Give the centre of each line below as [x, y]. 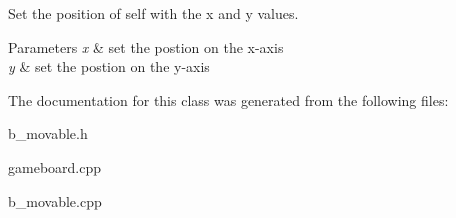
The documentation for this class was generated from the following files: [228, 99]
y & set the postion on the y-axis [109, 66]
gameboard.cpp [55, 166]
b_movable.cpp [55, 200]
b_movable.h [48, 133]
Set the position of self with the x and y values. [153, 13]
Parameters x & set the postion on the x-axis [146, 46]
